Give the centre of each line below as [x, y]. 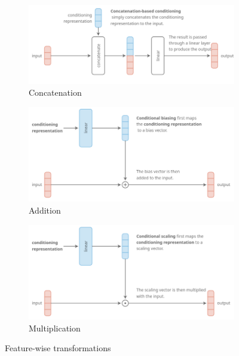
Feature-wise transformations [58, 348]
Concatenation [55, 92]
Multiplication [55, 328]
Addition [45, 210]
